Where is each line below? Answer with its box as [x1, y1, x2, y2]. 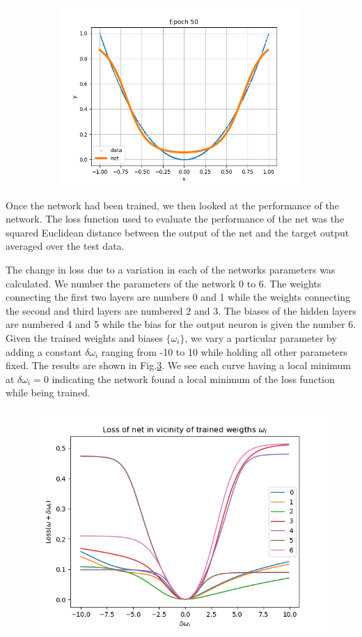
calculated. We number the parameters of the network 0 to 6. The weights [6, 276, 322, 290]
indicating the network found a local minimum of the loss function [52, 371, 335, 386]
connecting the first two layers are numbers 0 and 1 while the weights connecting [6, 290, 351, 304]
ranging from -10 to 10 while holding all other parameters [101, 344, 347, 359]
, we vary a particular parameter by [184, 330, 337, 345]
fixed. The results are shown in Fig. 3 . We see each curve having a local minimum [6, 358, 352, 373]
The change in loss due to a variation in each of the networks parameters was [6, 262, 336, 276]
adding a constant [6, 344, 82, 359]
